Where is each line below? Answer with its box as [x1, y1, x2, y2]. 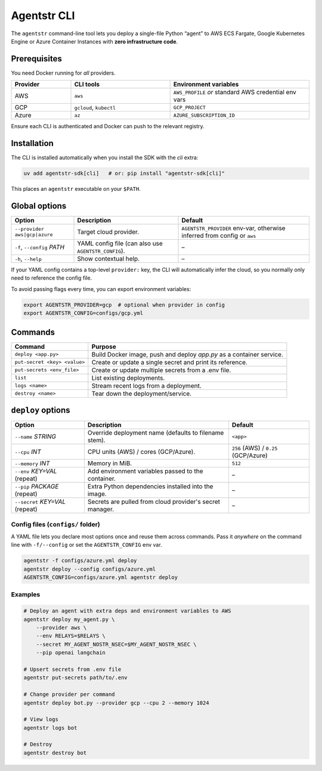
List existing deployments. [91, 373, 165, 382]
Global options [11, 200, 67, 211]
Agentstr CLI [11, 9, 75, 22]
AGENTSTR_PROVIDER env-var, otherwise [181, 224, 286, 233]
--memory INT [14, 459, 50, 467]
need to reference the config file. [11, 274, 92, 281]
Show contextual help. [77, 255, 140, 263]
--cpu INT [14, 448, 42, 456]
